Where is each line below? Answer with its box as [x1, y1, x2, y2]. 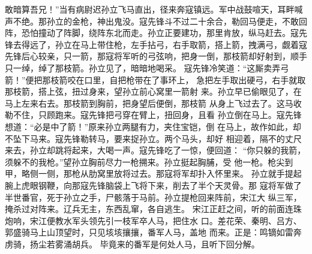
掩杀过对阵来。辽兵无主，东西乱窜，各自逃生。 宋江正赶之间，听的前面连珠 [5, 202, 302, 215]
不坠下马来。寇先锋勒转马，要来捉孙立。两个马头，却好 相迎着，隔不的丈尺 [5, 132, 302, 144]
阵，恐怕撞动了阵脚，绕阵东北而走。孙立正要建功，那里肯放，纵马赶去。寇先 [5, 26, 307, 39]
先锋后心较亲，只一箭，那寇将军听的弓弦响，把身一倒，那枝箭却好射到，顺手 [5, 50, 307, 62]
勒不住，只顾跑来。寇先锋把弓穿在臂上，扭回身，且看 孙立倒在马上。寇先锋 [5, 108, 302, 121]
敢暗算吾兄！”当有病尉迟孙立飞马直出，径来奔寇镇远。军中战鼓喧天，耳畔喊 [5, 3, 303, 15]
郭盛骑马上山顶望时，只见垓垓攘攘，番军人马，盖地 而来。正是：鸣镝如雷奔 [5, 226, 302, 238]
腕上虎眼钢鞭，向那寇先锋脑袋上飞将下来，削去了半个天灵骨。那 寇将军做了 [5, 179, 302, 191]
